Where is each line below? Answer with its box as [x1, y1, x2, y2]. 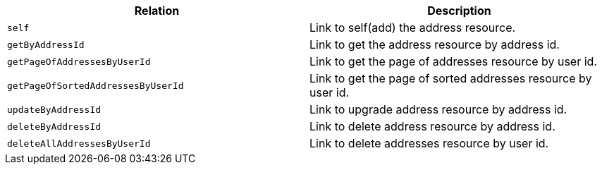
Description [427, 4, 491, 18]
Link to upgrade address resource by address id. [309, 102, 567, 116]
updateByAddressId [7, 104, 102, 115]
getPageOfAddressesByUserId [7, 56, 151, 67]
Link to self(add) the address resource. [309, 20, 516, 35]
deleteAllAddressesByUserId [7, 138, 151, 149]
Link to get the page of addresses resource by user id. [309, 54, 597, 68]
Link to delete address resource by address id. [309, 119, 555, 133]
